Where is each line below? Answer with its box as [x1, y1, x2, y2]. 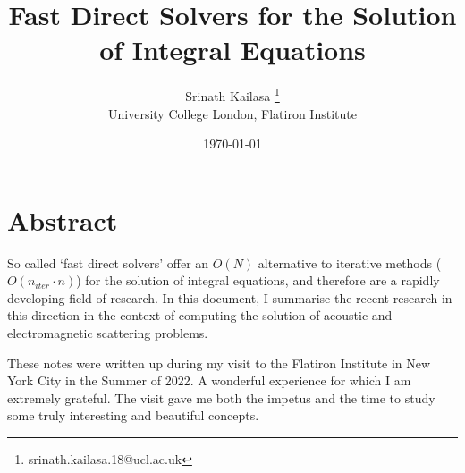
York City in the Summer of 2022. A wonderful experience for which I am [7, 371, 411, 390]
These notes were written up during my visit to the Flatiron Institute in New [7, 353, 431, 372]
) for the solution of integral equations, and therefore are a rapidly [76, 271, 440, 290]
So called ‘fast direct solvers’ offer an [7, 253, 209, 272]
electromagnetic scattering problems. [7, 324, 208, 342]
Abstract [7, 201, 118, 238]
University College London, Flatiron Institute [108, 104, 357, 122]
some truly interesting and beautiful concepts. [7, 406, 259, 425]
